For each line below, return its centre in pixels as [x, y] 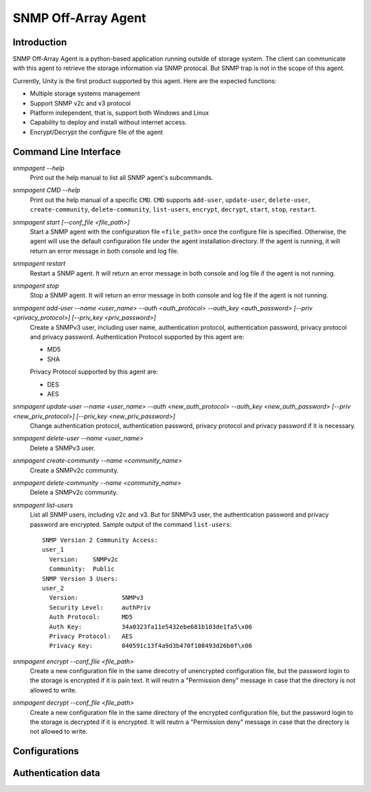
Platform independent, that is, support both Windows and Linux [120, 113]
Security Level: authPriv [100, 607]
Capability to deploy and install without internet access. [108, 122]
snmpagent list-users [43, 505]
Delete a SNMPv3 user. [63, 448]
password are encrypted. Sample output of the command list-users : [131, 524]
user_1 [53, 550]
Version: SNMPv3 [97, 598]
